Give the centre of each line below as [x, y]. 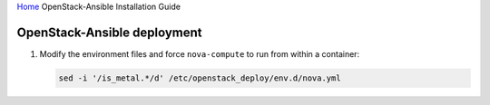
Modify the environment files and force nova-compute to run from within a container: [200, 53]
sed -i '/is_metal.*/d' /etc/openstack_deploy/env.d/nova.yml [200, 78]
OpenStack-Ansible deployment [110, 32]
